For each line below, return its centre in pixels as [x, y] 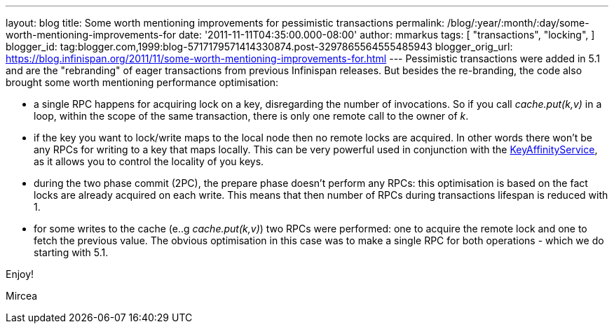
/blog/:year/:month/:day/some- [518, 23]
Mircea [22, 296]
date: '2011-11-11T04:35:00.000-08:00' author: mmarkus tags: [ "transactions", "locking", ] [387, 35]
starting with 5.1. [71, 252]
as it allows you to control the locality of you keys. [149, 161]
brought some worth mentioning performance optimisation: [142, 82]
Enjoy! [20, 274]
